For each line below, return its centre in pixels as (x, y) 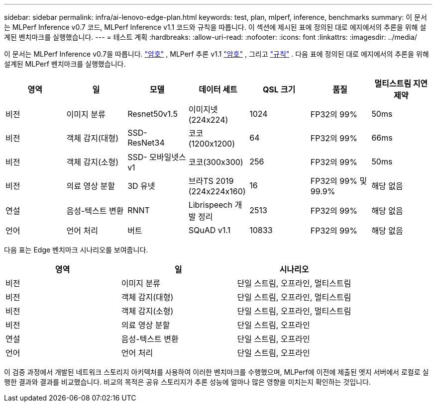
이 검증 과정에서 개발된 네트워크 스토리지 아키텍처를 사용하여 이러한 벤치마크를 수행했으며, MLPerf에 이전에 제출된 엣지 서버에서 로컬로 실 (217, 372)
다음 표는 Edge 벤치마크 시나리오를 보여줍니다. (76, 250)
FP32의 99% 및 (339, 181)
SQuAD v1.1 (209, 230)
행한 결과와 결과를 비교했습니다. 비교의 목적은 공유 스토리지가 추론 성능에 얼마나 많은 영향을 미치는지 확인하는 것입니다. (187, 382)
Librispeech (210, 205)
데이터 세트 (218, 89)
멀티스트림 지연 (401, 83)
